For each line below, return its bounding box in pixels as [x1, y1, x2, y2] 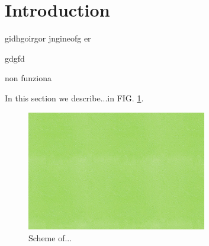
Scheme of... [28, 231, 72, 244]
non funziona [5, 72, 52, 84]
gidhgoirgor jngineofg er [5, 32, 91, 44]
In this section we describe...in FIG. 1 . [5, 91, 144, 104]
